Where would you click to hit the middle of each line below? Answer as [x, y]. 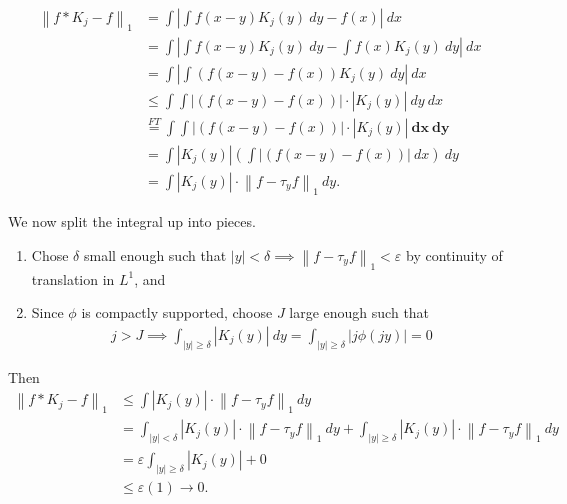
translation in [73, 278]
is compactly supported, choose [177, 312]
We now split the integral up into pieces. [132, 220]
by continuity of [454, 254]
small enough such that [155, 254]
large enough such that [359, 312]
